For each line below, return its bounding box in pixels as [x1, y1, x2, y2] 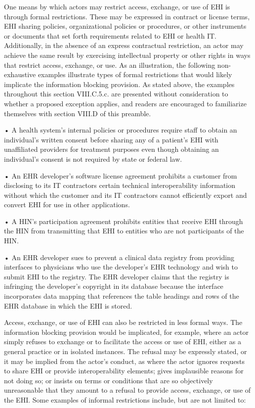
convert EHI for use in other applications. [4, 199, 130, 210]
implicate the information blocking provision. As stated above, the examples [4, 79, 235, 89]
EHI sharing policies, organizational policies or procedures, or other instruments [4, 21, 247, 31]
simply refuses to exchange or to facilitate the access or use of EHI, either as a [4, 336, 241, 347]
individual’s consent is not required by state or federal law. [4, 153, 182, 164]
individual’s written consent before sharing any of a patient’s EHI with [4, 134, 218, 144]
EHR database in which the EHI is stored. [4, 300, 132, 311]
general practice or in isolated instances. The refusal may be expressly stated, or [4, 346, 247, 356]
